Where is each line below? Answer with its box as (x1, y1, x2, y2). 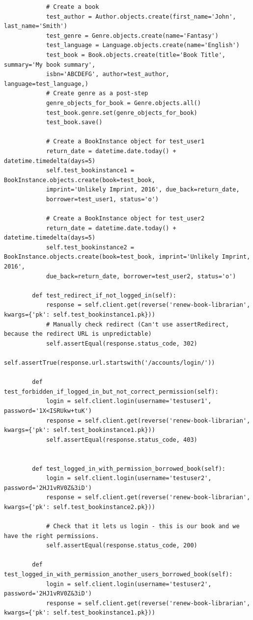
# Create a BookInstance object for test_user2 (46, 215, 205, 222)
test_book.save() (46, 119, 103, 126)
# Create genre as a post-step (46, 90, 148, 97)
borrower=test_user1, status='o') (46, 195, 159, 203)
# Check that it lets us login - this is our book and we (46, 523, 240, 530)
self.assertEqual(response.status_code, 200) (46, 542, 197, 549)
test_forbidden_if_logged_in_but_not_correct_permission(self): (4, 388, 219, 395)
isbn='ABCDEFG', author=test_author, (46, 71, 169, 78)
